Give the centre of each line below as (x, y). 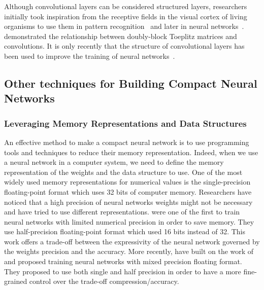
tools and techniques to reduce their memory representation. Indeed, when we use (131, 152)
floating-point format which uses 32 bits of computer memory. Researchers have (128, 191)
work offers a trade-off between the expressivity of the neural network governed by (132, 241)
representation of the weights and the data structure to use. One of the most (123, 172)
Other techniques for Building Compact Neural (131, 83)
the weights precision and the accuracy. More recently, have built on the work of (129, 251)
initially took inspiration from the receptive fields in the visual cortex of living (126, 16)
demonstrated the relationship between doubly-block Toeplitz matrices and (121, 36)
